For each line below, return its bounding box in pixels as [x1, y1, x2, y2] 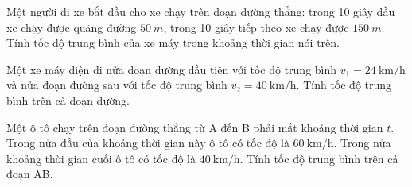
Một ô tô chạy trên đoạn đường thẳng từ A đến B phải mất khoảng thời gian [6, 119, 383, 135]
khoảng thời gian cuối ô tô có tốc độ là [6, 150, 196, 166]
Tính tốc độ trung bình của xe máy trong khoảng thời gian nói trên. [6, 34, 340, 51]
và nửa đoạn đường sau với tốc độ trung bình [6, 76, 227, 93]
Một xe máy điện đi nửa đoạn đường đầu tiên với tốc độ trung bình [6, 60, 337, 77]
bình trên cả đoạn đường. [6, 92, 130, 108]
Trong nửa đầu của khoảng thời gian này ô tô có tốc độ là [6, 134, 290, 151]
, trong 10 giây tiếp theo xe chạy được [163, 18, 349, 35]
